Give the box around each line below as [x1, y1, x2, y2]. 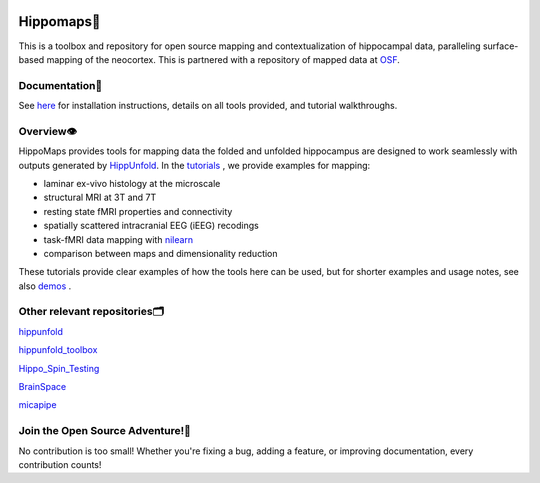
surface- [482, 40, 519, 52]
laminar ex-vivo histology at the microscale [43, 177, 221, 189]
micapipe [18, 399, 57, 411]
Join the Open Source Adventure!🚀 [18, 424, 192, 438]
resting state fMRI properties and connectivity [43, 205, 233, 217]
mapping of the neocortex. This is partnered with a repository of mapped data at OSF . [46, 53, 400, 65]
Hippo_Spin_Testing [18, 362, 100, 374]
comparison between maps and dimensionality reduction [43, 247, 279, 259]
